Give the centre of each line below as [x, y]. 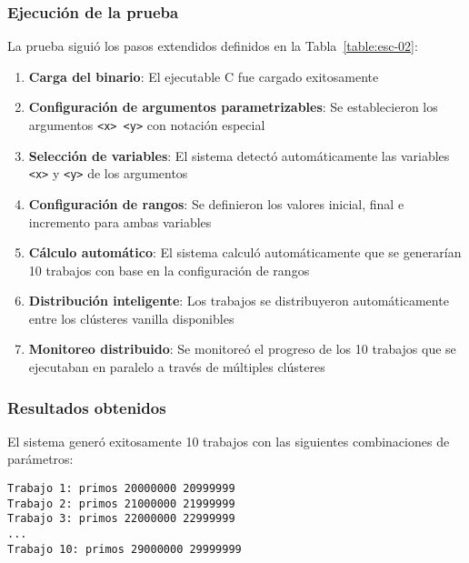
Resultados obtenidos [87, 407]
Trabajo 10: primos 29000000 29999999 [125, 549]
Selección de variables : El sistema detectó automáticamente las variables [239, 155]
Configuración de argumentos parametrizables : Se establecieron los [233, 107]
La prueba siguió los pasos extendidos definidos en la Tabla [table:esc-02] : [213, 46]
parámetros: [40, 459]
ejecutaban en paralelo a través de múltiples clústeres [177, 367]
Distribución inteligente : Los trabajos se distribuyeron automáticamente [239, 301]
